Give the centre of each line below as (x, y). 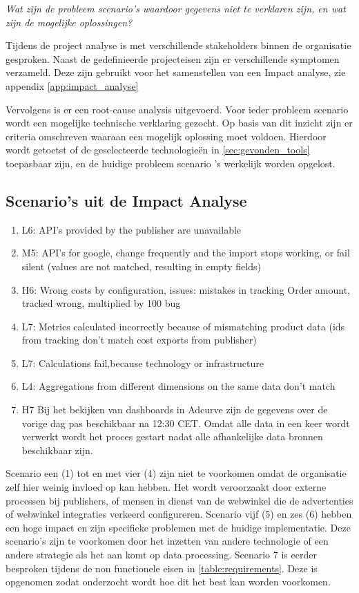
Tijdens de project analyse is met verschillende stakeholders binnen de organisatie (178, 45)
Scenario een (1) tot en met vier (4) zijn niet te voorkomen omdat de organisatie (176, 473)
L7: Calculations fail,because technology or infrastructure (143, 363)
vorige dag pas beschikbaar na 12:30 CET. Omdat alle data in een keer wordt (186, 423)
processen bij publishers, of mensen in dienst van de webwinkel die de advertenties (179, 500)
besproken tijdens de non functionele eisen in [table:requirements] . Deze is (162, 568)
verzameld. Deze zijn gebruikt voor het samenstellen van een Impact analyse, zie (176, 72)
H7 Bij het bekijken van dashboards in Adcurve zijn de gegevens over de (175, 410)
